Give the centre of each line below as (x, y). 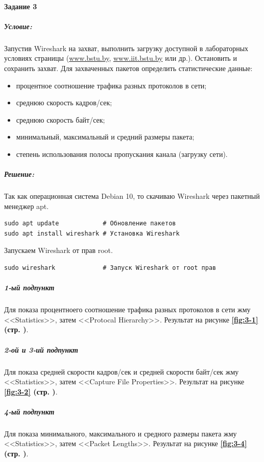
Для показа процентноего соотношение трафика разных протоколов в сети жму (127, 309)
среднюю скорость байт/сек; (61, 119)
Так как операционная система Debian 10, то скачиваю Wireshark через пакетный (132, 196)
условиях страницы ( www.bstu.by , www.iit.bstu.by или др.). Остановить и (121, 58)
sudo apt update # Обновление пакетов (90, 224)
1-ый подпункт (29, 287)
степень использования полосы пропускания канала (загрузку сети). (122, 154)
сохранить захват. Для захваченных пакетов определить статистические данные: (128, 68)
